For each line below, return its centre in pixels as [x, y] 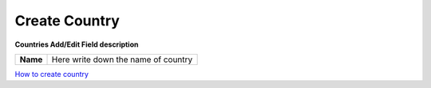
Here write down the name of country [122, 59]
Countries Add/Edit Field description [77, 44]
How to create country [52, 74]
